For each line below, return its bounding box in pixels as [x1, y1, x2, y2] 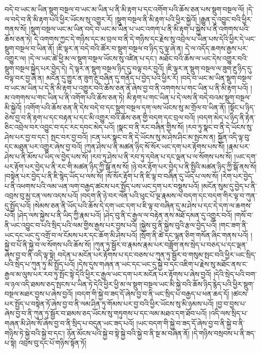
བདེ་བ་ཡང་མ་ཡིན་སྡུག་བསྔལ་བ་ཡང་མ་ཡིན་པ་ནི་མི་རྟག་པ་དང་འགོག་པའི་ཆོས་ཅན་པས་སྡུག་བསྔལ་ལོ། [5, 4, 244, 14]
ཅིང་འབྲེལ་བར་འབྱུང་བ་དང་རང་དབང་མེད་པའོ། [5, 122, 115, 132]
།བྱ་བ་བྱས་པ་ [216, 298, 246, 308]
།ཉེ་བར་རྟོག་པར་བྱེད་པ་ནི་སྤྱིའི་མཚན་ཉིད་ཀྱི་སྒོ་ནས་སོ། [131, 161, 257, 171]
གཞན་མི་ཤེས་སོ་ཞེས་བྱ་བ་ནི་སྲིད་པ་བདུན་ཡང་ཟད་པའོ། [5, 318, 134, 328]
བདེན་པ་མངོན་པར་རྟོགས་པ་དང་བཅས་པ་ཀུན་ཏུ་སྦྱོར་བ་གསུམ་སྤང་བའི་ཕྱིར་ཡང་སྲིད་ [58, 249, 256, 259]
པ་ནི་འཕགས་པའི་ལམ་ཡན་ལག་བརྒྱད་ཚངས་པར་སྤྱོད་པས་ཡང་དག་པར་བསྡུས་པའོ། [5, 180, 199, 191]
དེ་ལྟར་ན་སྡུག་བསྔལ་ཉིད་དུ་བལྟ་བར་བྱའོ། [69, 63, 164, 73]
